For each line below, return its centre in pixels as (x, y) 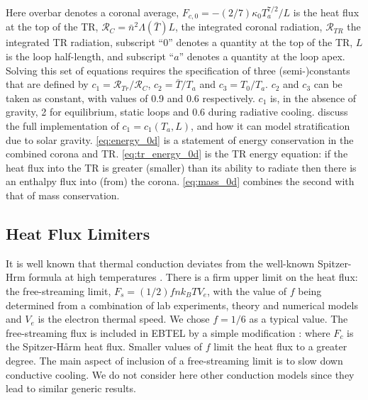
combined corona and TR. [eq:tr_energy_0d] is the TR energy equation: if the (177, 154)
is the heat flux (326, 12)
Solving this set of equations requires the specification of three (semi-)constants (178, 70)
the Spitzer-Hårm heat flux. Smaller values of (104, 346)
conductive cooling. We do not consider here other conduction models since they (180, 374)
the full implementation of (62, 126)
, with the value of (247, 290)
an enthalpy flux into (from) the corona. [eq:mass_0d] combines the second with (180, 181)
